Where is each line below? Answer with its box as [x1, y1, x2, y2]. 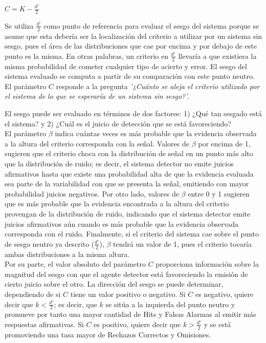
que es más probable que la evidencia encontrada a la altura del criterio [5, 198, 229, 209]
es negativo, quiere [195, 288, 254, 299]
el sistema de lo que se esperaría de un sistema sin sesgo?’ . [5, 91, 190, 101]
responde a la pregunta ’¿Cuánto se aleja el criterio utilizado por [56, 80, 260, 91]
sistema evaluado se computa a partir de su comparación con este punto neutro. [5, 71, 255, 81]
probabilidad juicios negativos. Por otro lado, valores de [5, 188, 179, 199]
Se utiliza [5, 20, 34, 31]
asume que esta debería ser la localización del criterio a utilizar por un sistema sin [5, 30, 262, 41]
